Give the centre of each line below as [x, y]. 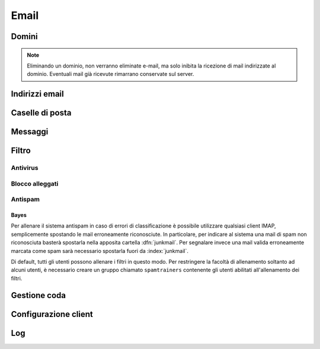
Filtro [21, 151]
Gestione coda [39, 295]
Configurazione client [52, 314]
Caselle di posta [41, 113]
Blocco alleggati [35, 184]
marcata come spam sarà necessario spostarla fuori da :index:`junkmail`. [100, 251]
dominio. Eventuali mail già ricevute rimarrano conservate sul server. [111, 74]
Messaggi [30, 132]
